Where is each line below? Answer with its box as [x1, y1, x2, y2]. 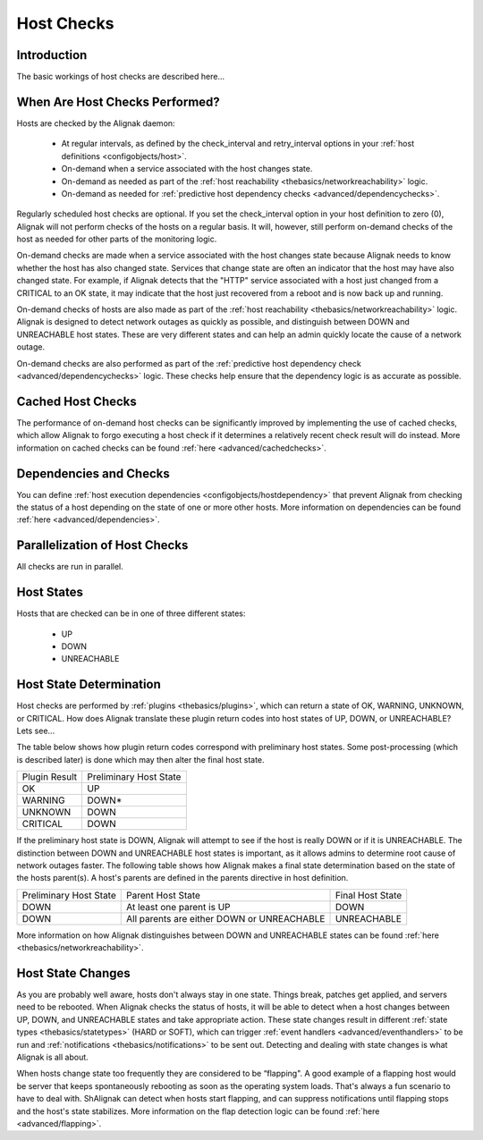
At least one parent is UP [125, 900, 231, 913]
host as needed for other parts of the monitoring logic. [16, 233, 217, 245]
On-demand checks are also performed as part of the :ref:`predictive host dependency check [16, 358, 361, 368]
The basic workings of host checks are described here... [16, 72, 225, 82]
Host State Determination [16, 677, 161, 692]
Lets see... [16, 725, 55, 737]
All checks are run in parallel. [16, 562, 124, 572]
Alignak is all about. [16, 1051, 89, 1063]
